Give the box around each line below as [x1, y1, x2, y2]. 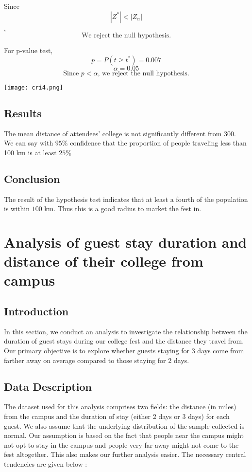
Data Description [4, 379, 92, 394]
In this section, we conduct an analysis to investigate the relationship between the [4, 326, 248, 336]
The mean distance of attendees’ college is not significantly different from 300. [4, 128, 236, 138]
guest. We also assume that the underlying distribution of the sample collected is [4, 420, 245, 431]
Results [4, 105, 42, 120]
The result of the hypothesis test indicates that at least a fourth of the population [4, 194, 248, 204]
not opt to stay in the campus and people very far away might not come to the [4, 439, 239, 450]
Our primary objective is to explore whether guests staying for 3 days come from [4, 345, 244, 355]
